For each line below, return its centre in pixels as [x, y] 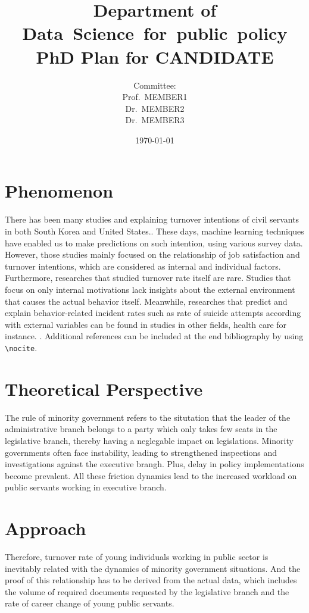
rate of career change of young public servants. [90, 603]
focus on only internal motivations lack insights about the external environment [150, 289]
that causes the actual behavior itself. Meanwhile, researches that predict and [146, 301]
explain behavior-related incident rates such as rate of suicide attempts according [153, 313]
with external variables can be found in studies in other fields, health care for [146, 324]
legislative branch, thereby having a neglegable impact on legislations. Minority [149, 440]
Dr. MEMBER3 [155, 120]
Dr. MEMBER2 [155, 108]
